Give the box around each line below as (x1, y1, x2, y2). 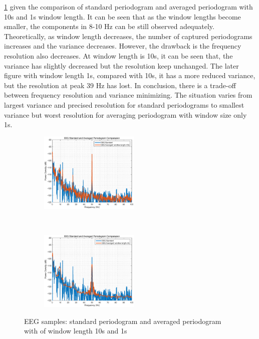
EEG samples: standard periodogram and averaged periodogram (24, 315, 221, 326)
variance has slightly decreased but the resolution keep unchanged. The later (4, 60, 239, 71)
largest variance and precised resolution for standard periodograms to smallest (4, 99, 244, 110)
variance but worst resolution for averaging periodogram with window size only (4, 109, 247, 120)
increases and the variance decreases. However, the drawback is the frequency (4, 41, 241, 51)
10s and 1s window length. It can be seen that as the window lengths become (4, 11, 241, 22)
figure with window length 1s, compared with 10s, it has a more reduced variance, (4, 70, 255, 81)
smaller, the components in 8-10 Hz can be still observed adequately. (4, 21, 214, 32)
